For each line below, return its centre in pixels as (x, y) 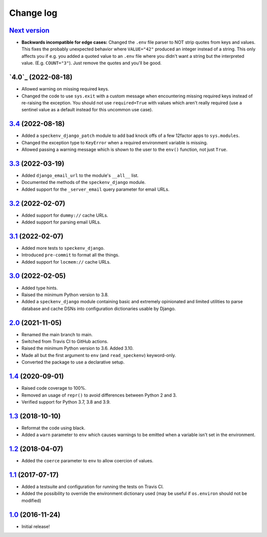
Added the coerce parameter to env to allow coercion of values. (87, 461)
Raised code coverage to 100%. (54, 388)
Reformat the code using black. (53, 428)
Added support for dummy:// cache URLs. (65, 215)
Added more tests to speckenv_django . (63, 248)
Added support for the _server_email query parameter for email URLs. (95, 189)
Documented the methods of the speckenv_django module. (84, 182)
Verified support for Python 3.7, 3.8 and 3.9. (66, 402)
